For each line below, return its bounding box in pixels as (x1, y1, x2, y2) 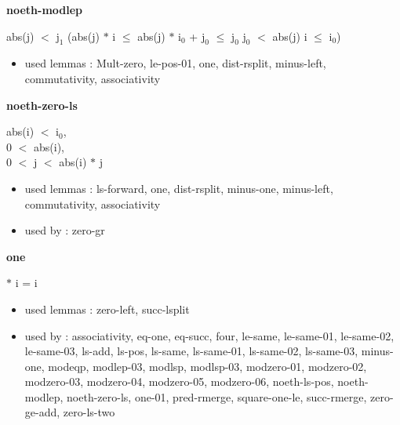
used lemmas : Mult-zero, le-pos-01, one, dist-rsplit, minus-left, (24, 55, 326, 71)
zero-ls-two (63, 404, 115, 420)
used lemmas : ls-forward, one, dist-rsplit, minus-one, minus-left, (24, 180, 333, 196)
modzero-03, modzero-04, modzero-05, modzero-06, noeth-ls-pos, (24, 373, 334, 390)
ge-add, (24, 404, 60, 420)
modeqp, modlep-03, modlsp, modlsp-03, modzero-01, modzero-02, (48, 358, 367, 374)
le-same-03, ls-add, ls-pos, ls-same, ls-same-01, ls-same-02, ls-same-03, (24, 343, 358, 359)
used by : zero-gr (24, 222, 105, 238)
